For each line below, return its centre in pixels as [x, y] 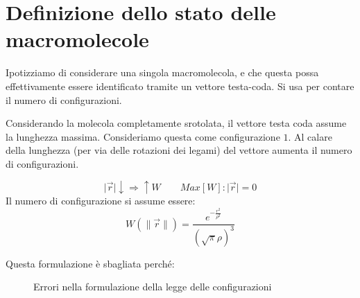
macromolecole [77, 39]
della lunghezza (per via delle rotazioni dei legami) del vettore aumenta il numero [179, 150]
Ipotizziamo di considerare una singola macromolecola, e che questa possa [162, 72]
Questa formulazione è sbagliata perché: [90, 263]
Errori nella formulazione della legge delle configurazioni [153, 287]
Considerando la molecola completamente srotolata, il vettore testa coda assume [176, 123]
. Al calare [310, 136]
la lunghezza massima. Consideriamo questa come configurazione [143, 136]
